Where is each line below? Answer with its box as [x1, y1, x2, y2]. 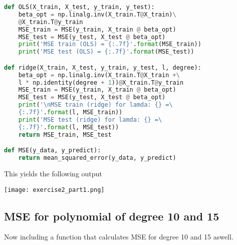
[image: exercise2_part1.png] [4, 186, 105, 193]
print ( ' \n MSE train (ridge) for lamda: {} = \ [18, 101, 173, 109]
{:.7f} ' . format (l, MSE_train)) [18, 109, 123, 116]
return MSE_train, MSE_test [18, 131, 112, 138]
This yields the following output [4, 168, 102, 178]
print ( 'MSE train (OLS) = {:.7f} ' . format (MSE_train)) [18, 41, 201, 48]
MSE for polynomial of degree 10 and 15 [4, 208, 219, 223]
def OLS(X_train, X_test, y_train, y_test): [4, 4, 155, 11]
